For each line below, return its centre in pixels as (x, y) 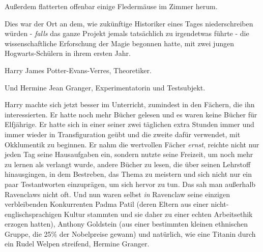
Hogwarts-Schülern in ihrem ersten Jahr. (68, 53)
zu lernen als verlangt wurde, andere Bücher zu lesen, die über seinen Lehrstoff (128, 164)
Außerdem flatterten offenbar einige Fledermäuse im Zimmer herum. (111, 6)
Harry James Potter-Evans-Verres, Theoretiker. (78, 70)
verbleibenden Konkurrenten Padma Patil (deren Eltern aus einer (107, 204)
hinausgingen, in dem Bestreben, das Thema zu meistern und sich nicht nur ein (128, 174)
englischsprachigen (33, 214)
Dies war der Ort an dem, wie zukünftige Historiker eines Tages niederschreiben (129, 23)
